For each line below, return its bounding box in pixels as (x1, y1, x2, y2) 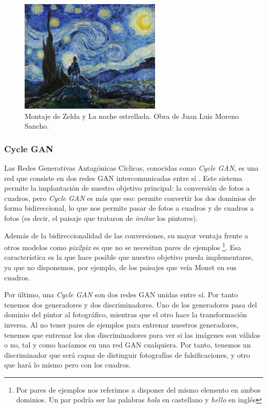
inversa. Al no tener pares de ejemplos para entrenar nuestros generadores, (4, 319, 239, 330)
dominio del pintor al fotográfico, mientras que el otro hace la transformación (4, 309, 247, 320)
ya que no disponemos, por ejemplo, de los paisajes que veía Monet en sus (4, 261, 237, 272)
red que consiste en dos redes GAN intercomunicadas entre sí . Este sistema (4, 172, 242, 183)
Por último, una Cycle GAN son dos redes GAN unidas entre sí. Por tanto (4, 289, 238, 300)
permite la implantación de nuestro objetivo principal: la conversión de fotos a (4, 182, 250, 193)
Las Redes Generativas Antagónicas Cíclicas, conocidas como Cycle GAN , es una (4, 162, 259, 173)
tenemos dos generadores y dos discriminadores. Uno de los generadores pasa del (4, 299, 257, 310)
